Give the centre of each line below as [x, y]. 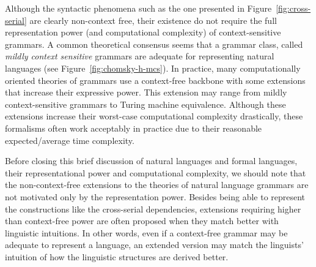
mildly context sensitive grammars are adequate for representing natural [140, 56]
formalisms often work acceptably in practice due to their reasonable [134, 128]
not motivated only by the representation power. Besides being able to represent [155, 196]
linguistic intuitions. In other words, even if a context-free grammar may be [146, 232]
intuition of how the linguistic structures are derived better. [117, 256]
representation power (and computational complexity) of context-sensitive [143, 32]
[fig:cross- [293, 8]
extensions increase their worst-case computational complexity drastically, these [154, 116]
